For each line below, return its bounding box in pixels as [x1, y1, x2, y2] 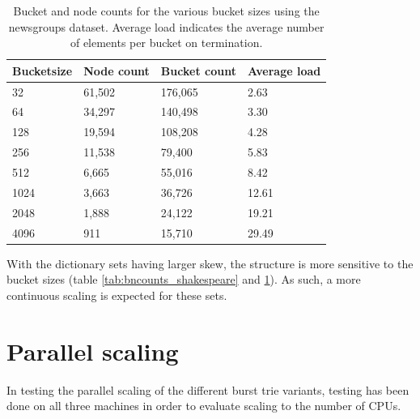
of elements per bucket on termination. [70, 34, 263, 51]
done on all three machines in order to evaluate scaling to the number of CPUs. [6, 397, 401, 414]
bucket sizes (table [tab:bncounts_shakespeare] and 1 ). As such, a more [6, 271, 361, 288]
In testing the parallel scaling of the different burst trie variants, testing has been [6, 381, 409, 398]
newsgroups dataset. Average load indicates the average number [8, 18, 325, 35]
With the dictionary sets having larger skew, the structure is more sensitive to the [6, 254, 414, 271]
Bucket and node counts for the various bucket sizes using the [13, 2, 320, 19]
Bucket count [160, 62, 236, 79]
